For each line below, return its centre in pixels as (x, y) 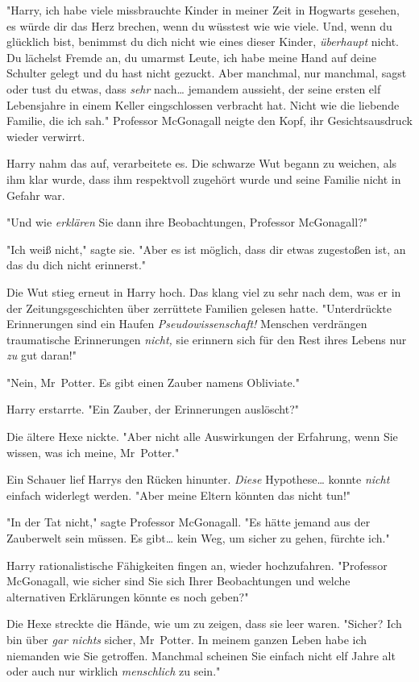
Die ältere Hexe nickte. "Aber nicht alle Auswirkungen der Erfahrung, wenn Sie (202, 437)
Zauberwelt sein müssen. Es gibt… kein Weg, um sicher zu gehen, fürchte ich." (198, 538)
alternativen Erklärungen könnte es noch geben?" (128, 596)
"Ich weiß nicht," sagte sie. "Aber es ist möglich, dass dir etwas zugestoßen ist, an (206, 249)
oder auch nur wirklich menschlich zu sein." (114, 671)
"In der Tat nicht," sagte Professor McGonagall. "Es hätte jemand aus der (189, 522)
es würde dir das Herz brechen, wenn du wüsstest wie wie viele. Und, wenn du (199, 25)
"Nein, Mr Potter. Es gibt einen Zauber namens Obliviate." (153, 382)
